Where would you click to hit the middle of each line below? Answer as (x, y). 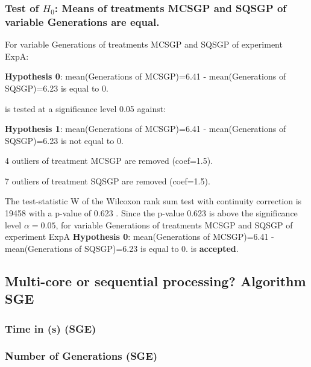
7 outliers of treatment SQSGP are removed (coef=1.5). (108, 180)
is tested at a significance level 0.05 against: (86, 108)
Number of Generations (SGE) (81, 356)
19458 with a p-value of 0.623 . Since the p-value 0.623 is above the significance (151, 213)
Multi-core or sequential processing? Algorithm (155, 281)
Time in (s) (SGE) (51, 328)
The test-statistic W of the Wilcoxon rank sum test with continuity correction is (153, 201)
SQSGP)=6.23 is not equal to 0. (64, 140)
